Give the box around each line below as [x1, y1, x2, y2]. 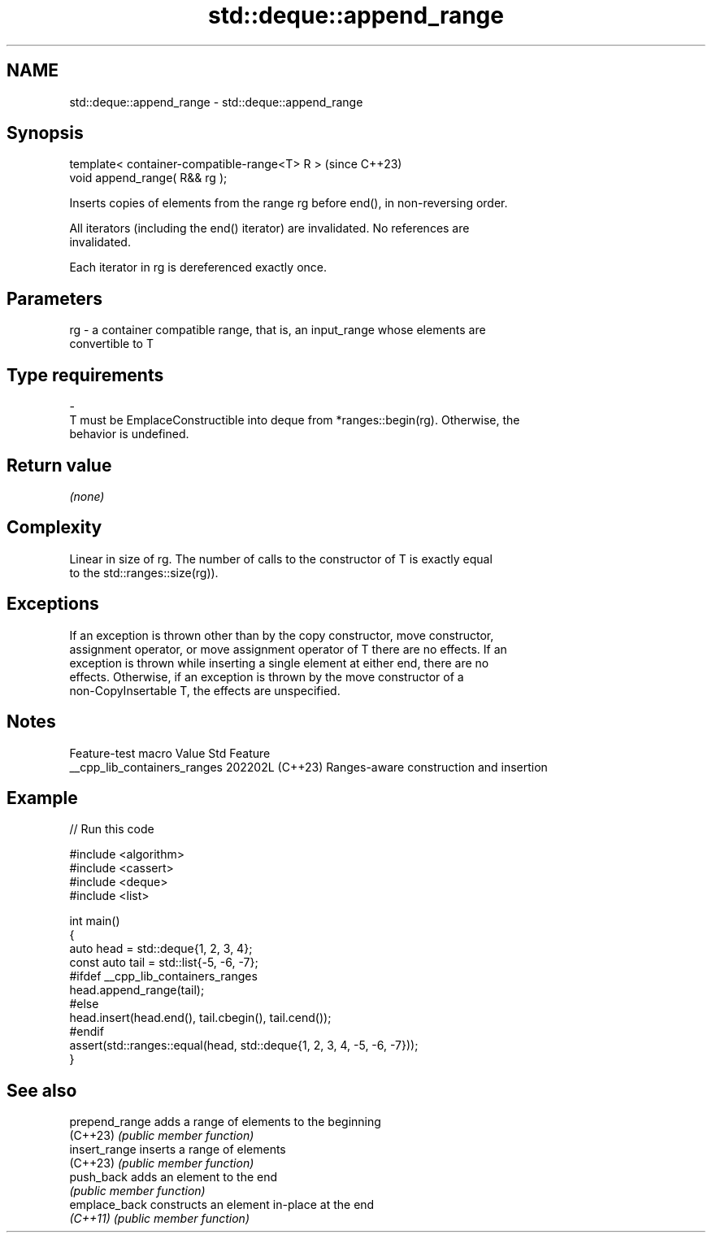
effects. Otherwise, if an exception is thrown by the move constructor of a [69, 669, 464, 684]
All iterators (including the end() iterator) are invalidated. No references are [69, 221, 470, 236]
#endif [69, 1024, 104, 1039]
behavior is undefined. [69, 427, 189, 441]
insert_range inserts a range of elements [69, 1142, 286, 1157]
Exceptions [7, 593, 99, 615]
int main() [69, 914, 120, 928]
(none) [69, 489, 105, 503]
